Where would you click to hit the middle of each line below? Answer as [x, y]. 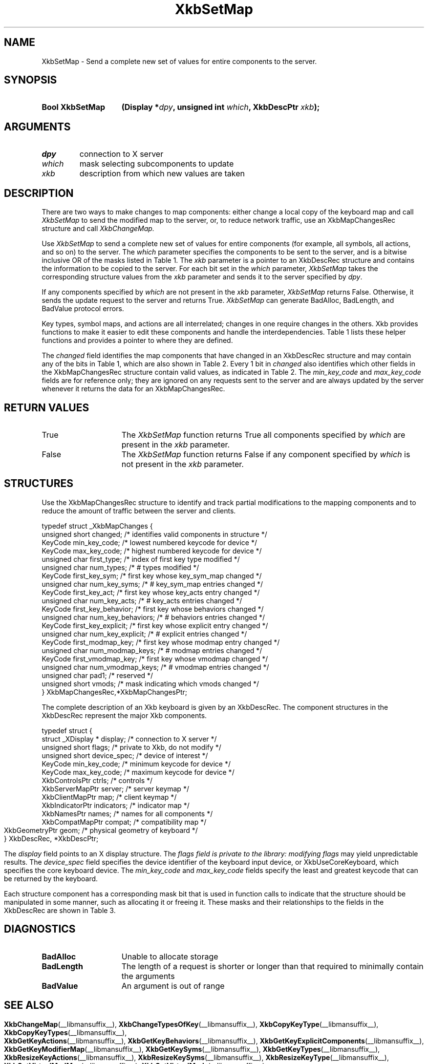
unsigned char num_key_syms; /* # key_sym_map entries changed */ [152, 584]
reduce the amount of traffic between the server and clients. [139, 511]
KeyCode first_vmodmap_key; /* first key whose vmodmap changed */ [155, 659]
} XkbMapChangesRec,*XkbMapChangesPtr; [115, 692]
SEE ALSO [29, 1005]
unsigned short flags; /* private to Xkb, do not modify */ [131, 747]
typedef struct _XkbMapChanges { [97, 526]
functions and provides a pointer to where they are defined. [137, 340]
